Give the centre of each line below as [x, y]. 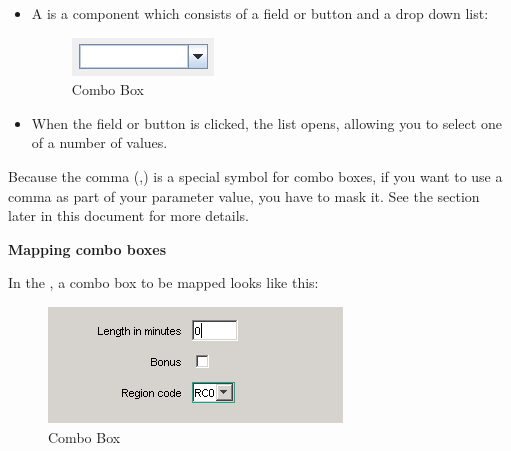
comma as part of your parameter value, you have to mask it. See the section [244, 195]
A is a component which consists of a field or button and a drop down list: [260, 13]
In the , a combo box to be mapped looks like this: [163, 282]
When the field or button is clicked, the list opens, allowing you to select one [266, 122]
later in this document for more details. [128, 215]
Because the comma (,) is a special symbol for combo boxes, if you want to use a [255, 175]
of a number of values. [99, 142]
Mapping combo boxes [87, 248]
